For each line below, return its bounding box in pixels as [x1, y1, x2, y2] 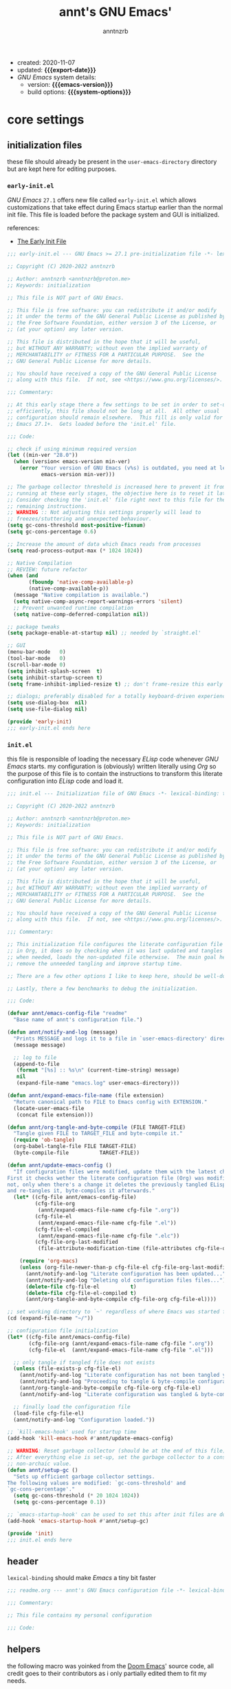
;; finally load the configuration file [13, 1403, 131, 1410]
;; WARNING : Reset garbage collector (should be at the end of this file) [7, 1448, 226, 1455]
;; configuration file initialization [7, 1327, 118, 1334]
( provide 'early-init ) [7, 718, 72, 726]
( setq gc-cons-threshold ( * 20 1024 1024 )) [13, 1493, 140, 1499]
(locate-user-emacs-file [13, 1105, 85, 1112]
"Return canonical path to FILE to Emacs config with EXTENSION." [13, 1098, 208, 1105]
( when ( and [7, 573, 38, 580]
